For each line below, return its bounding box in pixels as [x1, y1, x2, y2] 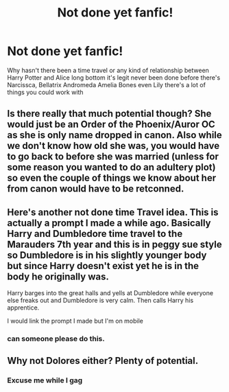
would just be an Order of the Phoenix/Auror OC [7, 119, 216, 130]
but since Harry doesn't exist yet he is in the [7, 260, 200, 272]
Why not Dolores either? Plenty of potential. [7, 355, 199, 367]
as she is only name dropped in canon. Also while [7, 129, 223, 141]
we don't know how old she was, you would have [7, 140, 220, 152]
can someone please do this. [7, 334, 105, 344]
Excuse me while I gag [7, 376, 83, 385]
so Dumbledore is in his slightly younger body [7, 249, 207, 261]
